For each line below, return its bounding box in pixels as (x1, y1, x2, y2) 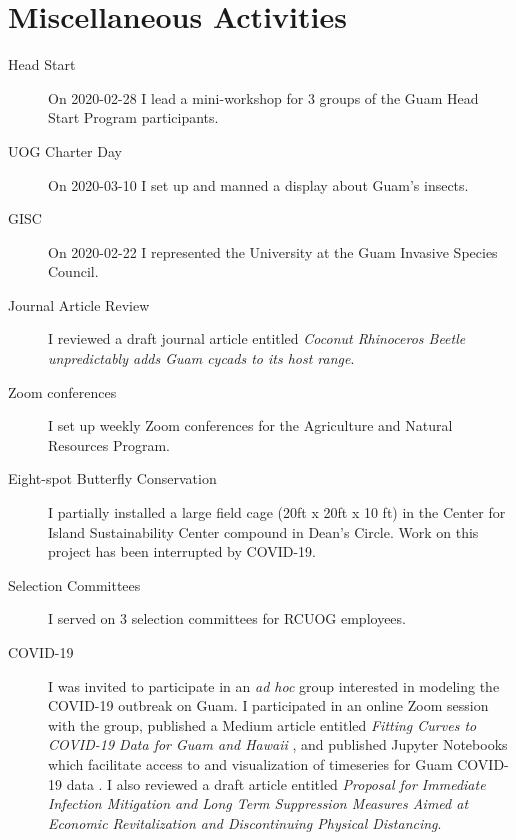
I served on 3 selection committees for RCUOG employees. (48, 608, 406, 629)
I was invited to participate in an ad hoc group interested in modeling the (48, 675, 500, 696)
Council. (48, 261, 99, 282)
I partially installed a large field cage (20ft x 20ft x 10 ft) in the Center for (48, 502, 506, 523)
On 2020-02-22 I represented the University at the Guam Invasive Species (48, 241, 498, 262)
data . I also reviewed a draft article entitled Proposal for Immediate (66, 773, 486, 794)
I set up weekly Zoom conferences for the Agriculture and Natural (48, 415, 453, 436)
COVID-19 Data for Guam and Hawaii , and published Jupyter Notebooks (48, 734, 508, 755)
